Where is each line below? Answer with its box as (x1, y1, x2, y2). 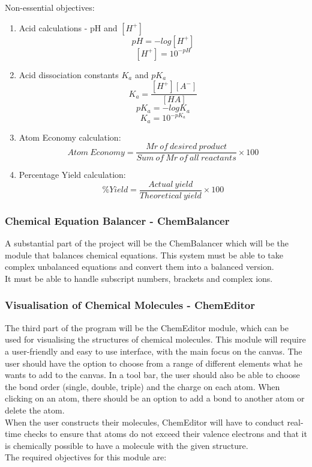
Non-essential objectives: (5, 1, 95, 13)
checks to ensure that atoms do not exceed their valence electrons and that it (23, 427, 307, 440)
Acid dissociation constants (19, 68, 119, 81)
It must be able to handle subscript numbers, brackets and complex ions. (5, 272, 273, 284)
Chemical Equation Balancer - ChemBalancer (5, 213, 230, 228)
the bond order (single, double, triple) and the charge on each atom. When (5, 380, 280, 392)
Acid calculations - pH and (19, 21, 118, 34)
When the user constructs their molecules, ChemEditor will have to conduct (5, 415, 284, 428)
